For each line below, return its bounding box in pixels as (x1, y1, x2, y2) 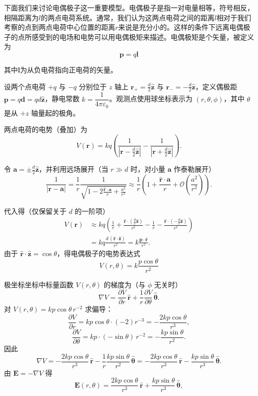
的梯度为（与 (104, 279, 146, 289)
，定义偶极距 (195, 81, 237, 91)
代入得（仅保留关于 (4, 205, 66, 216)
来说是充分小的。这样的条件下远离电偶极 (118, 22, 251, 32)
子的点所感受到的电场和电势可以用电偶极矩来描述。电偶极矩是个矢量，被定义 (4, 31, 254, 42)
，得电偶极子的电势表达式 (57, 248, 140, 258)
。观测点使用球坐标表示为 (109, 93, 193, 104)
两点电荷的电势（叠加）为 (4, 124, 87, 134)
